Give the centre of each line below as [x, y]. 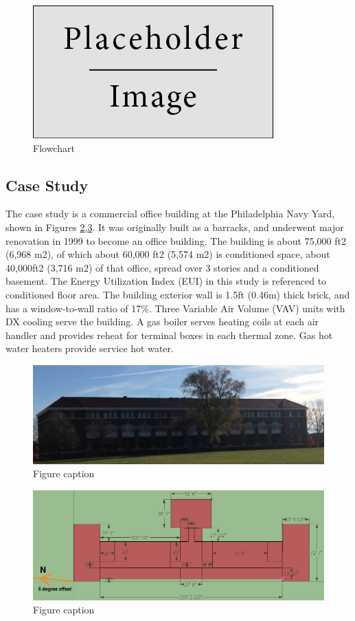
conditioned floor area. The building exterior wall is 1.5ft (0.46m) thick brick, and [178, 294]
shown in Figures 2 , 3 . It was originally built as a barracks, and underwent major [175, 227]
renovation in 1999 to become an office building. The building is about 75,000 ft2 [176, 240]
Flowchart [54, 148]
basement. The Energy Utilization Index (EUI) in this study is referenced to [166, 281]
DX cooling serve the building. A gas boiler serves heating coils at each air [162, 322]
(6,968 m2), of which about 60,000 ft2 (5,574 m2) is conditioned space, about [168, 254]
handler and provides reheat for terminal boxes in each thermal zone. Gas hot [169, 335]
